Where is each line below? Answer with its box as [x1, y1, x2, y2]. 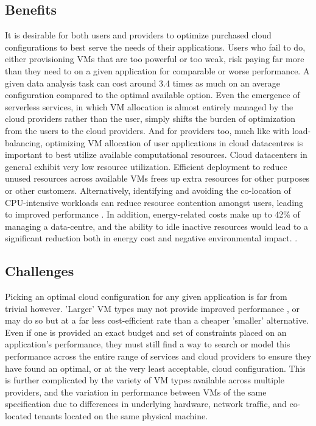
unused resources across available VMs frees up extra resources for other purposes [5, 172, 310, 185]
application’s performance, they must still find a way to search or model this [5, 338, 290, 350]
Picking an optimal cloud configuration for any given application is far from [5, 290, 287, 303]
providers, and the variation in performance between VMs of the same [5, 385, 267, 398]
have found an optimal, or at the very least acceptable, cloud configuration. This [5, 361, 306, 374]
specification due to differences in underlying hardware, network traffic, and [5, 397, 287, 410]
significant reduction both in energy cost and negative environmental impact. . [5, 232, 298, 244]
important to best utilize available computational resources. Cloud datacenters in [5, 148, 307, 161]
